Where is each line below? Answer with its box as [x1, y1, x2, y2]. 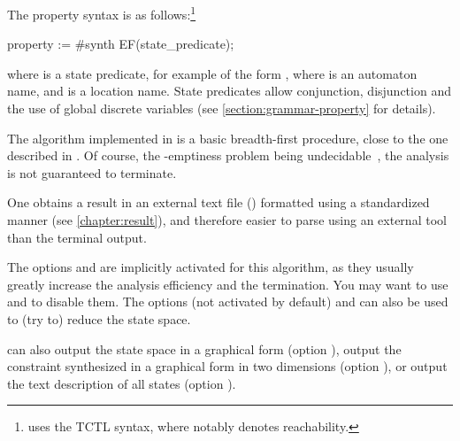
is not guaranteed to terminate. [7, 163, 177, 182]
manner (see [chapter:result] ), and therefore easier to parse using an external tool [7, 211, 447, 228]
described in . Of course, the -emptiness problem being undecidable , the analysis [7, 146, 449, 165]
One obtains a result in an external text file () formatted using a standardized [7, 193, 430, 212]
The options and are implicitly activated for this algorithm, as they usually [7, 258, 414, 276]
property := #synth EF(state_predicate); [7, 35, 234, 53]
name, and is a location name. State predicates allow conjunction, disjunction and [7, 81, 451, 100]
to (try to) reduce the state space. [7, 309, 191, 328]
